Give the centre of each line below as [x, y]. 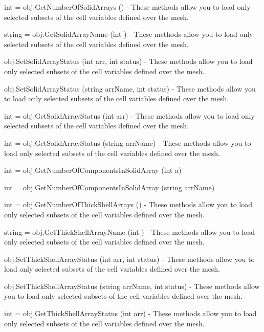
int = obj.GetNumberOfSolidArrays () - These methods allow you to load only [127, 7]
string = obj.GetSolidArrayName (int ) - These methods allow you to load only [129, 34]
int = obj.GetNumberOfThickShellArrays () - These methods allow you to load [128, 204]
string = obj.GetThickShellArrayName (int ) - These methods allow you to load [130, 231]
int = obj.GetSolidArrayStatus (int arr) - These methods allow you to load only [129, 115]
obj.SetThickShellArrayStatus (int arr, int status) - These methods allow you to [129, 259]
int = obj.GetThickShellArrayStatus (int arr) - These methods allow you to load [130, 313]
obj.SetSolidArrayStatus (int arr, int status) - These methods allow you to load [128, 61]
